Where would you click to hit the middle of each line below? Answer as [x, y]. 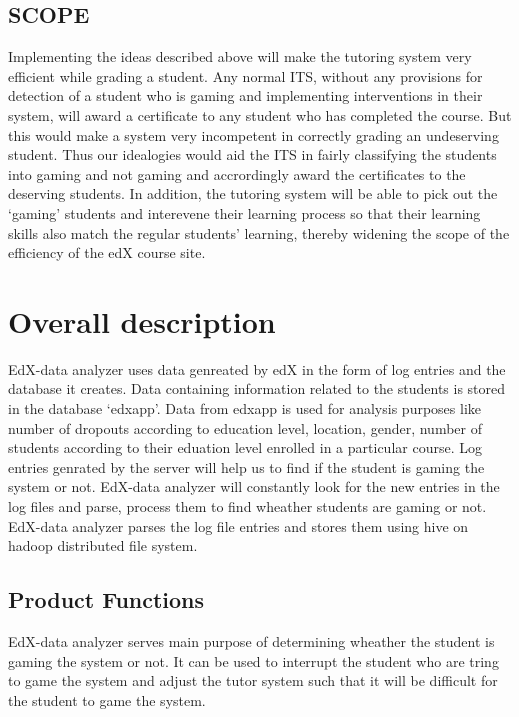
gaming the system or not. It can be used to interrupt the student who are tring [253, 660]
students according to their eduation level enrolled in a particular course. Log [245, 447]
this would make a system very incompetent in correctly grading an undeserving [253, 134]
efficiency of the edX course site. [107, 252]
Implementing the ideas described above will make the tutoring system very [240, 56]
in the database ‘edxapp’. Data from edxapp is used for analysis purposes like [244, 408]
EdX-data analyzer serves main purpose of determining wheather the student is [251, 641]
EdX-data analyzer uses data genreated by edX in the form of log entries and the [257, 368]
